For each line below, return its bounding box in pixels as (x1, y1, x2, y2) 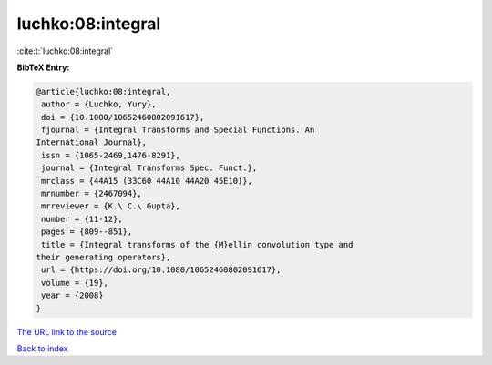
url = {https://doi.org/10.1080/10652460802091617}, (41, 265, 282, 275)
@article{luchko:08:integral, (36, 86, 171, 96)
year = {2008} (41, 290, 104, 300)
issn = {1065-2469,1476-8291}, (41, 150, 181, 160)
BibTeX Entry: (16, 62, 70, 73)
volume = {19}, (41, 278, 109, 288)
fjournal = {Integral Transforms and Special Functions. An (41, 125, 315, 136)
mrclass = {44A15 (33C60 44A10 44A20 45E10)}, (41, 176, 252, 186)
